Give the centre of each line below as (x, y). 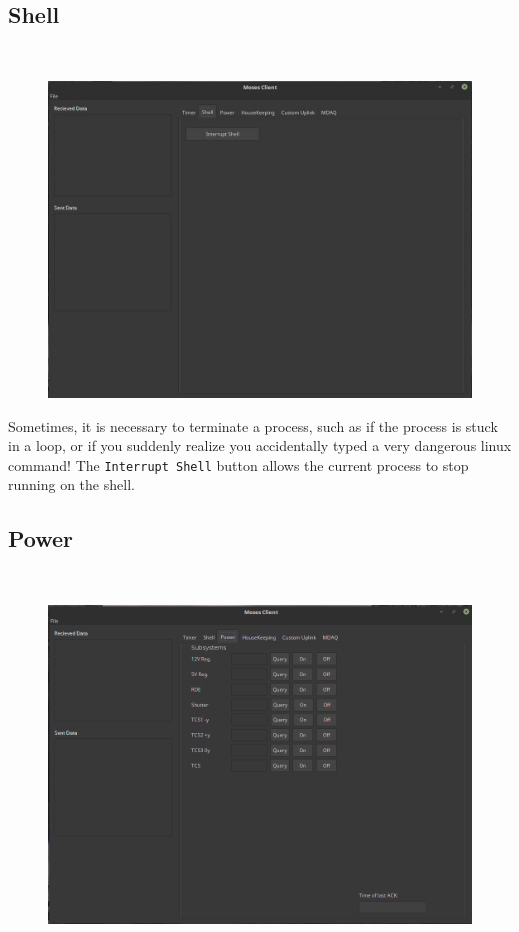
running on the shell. (71, 484)
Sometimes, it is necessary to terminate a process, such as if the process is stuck (253, 425)
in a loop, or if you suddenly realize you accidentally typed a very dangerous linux (260, 445)
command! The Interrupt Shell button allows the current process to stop (238, 464)
